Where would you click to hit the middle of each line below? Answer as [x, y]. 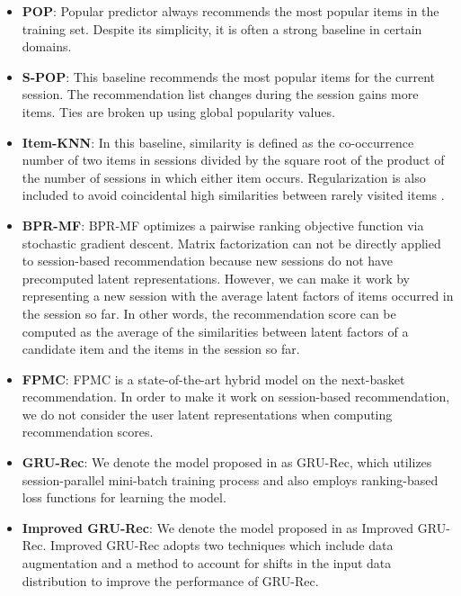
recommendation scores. [88, 432]
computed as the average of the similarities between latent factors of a [215, 331]
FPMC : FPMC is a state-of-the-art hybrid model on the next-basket [213, 379]
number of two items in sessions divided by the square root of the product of [233, 160]
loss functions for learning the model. [124, 497]
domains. [47, 46]
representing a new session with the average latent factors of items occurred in [238, 296]
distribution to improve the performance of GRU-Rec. [170, 580]
